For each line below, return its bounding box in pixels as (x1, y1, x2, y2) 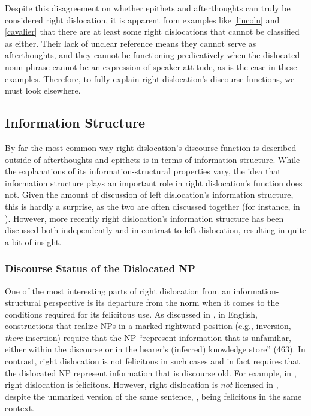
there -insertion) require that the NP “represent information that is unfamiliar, (5, 331, 291, 343)
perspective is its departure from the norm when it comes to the (43, 296, 279, 309)
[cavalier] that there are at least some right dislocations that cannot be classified (5, 25, 300, 38)
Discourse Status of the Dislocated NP (5, 261, 195, 276)
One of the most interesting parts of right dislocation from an (5, 284, 231, 297)
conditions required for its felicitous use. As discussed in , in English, (5, 308, 258, 320)
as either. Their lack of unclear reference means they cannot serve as (5, 37, 256, 49)
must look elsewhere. (5, 84, 81, 97)
